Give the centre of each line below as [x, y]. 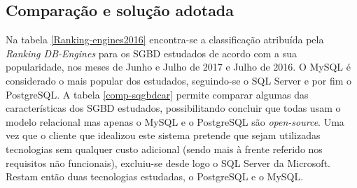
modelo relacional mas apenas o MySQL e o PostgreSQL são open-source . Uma [175, 121]
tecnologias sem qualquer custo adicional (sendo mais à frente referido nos [164, 149]
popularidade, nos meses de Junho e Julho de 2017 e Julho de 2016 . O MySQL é [178, 67]
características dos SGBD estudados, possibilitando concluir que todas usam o [173, 108]
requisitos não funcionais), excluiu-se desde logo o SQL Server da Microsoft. [168, 162]
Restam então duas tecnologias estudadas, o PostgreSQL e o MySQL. [155, 176]
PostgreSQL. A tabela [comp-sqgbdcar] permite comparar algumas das [157, 94]
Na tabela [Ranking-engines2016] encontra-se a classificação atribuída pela [165, 39]
